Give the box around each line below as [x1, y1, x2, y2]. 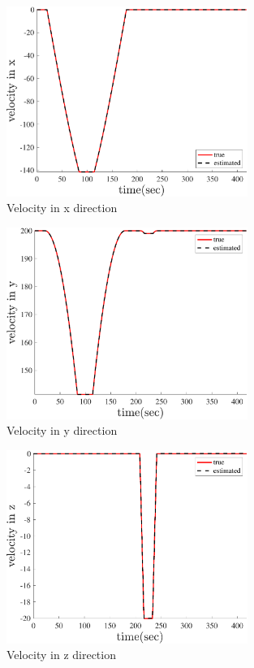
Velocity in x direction [6, 199, 118, 216]
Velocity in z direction [6, 646, 116, 663]
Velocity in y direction [6, 422, 118, 439]
